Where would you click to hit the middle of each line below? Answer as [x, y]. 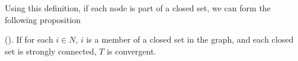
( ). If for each [29, 39]
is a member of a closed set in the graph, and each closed [190, 39]
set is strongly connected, [51, 51]
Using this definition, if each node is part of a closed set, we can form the [138, 8]
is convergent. [132, 51]
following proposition [43, 19]
